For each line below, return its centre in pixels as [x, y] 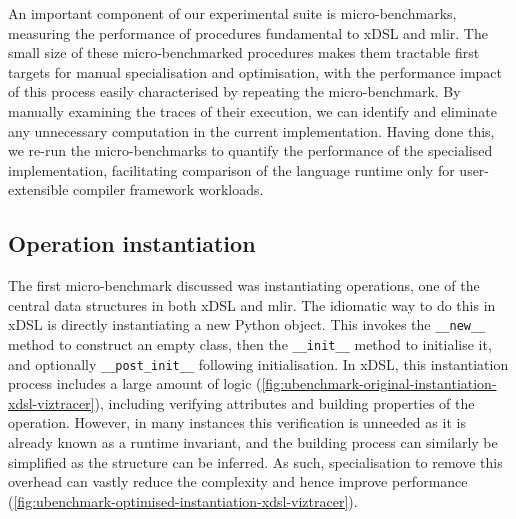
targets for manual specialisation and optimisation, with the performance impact [255, 71]
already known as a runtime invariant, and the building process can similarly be [253, 442]
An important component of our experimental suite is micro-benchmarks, [232, 13]
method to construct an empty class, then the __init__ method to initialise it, [250, 343]
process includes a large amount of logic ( [135, 383]
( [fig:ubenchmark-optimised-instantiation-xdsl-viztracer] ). [183, 500]
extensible [38, 189]
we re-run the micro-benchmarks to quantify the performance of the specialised [250, 150]
